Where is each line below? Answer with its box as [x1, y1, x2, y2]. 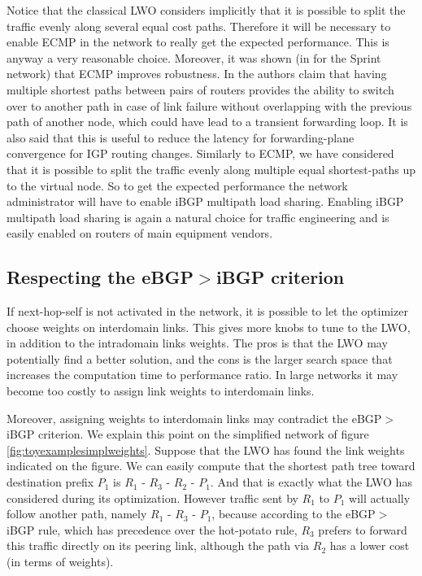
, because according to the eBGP [211, 505, 376, 522]
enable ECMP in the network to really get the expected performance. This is [7, 33, 389, 50]
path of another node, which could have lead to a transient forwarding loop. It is [7, 113, 408, 130]
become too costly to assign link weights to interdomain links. [7, 382, 315, 399]
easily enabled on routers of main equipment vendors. [7, 225, 273, 242]
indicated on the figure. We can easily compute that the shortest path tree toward [7, 457, 415, 474]
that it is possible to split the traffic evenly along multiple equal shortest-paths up [7, 160, 416, 177]
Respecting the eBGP [7, 264, 194, 290]
